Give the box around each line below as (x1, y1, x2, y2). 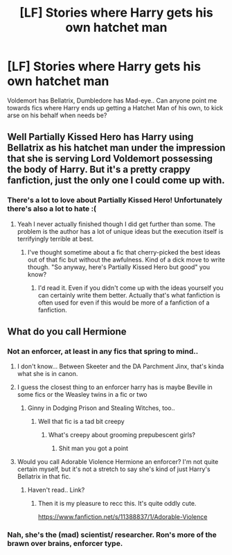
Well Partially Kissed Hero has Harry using (7, 131, 194, 143)
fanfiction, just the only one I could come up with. (7, 175, 225, 187)
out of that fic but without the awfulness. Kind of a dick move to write (27, 255, 226, 264)
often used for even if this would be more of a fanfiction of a (37, 298, 210, 307)
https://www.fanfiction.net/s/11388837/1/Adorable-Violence (37, 513, 208, 521)
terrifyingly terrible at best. (17, 234, 94, 243)
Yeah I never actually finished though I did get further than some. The (17, 220, 216, 228)
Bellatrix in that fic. (17, 472, 71, 481)
